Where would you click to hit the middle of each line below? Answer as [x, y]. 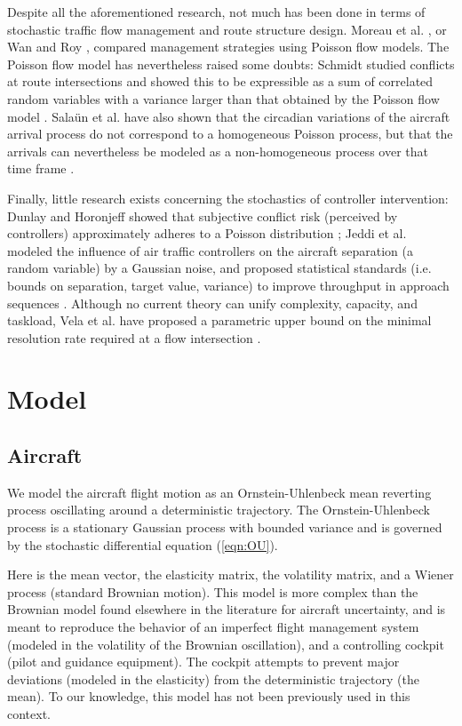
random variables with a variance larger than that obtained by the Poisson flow [223, 98]
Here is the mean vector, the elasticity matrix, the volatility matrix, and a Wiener [231, 574]
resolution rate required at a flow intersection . [134, 337]
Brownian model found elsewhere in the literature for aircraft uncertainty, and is [227, 609]
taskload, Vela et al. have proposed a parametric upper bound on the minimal [219, 320]
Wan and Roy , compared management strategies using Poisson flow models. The [228, 47]
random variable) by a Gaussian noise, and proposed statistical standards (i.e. [219, 268]
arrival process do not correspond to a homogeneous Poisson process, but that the [230, 134]
